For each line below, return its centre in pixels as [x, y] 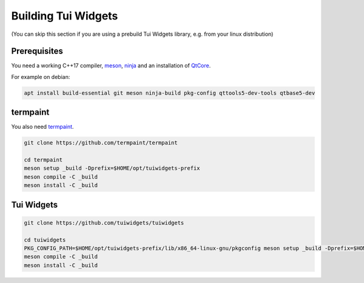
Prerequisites [37, 51]
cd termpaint [43, 160]
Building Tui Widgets [65, 16]
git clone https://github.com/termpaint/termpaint [101, 143]
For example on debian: [41, 77]
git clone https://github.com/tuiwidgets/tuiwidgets [104, 223]
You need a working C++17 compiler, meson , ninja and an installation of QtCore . [111, 66]
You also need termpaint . [42, 127]
